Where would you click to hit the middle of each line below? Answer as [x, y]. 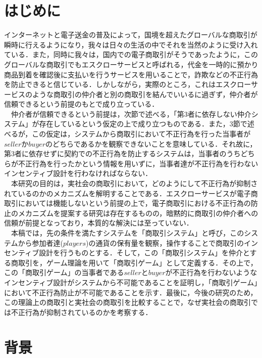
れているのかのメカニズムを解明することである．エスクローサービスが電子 [127, 193]
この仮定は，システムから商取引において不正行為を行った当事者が [141, 134]
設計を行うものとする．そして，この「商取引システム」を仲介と [144, 253]
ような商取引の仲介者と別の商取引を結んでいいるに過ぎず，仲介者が [145, 94]
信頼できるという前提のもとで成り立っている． [82, 104]
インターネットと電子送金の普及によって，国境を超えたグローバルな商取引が [131, 35]
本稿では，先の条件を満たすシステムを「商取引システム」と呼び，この [127, 233]
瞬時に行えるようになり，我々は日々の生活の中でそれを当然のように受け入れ [131, 44]
